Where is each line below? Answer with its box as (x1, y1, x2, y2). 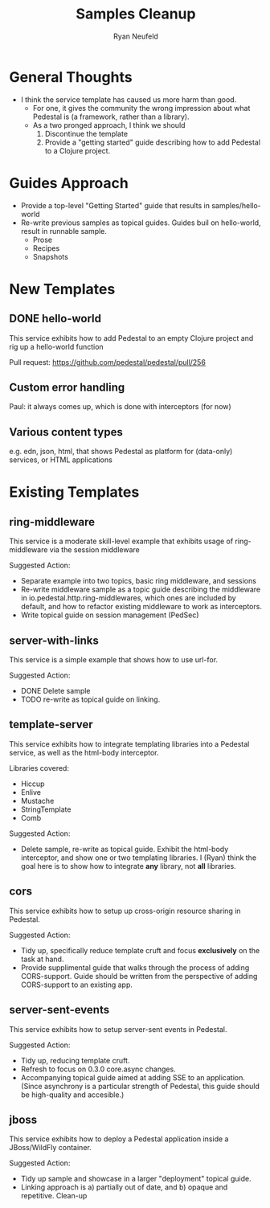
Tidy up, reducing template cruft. (20, 1055, 130, 1065)
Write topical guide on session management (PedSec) (20, 610, 199, 620)
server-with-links (9, 633, 100, 647)
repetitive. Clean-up (20, 1191, 88, 1201)
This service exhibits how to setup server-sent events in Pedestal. (9, 1024, 227, 1034)
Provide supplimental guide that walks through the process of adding (20, 962, 250, 973)
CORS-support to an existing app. (20, 980, 133, 989)
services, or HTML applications (9, 455, 113, 465)
